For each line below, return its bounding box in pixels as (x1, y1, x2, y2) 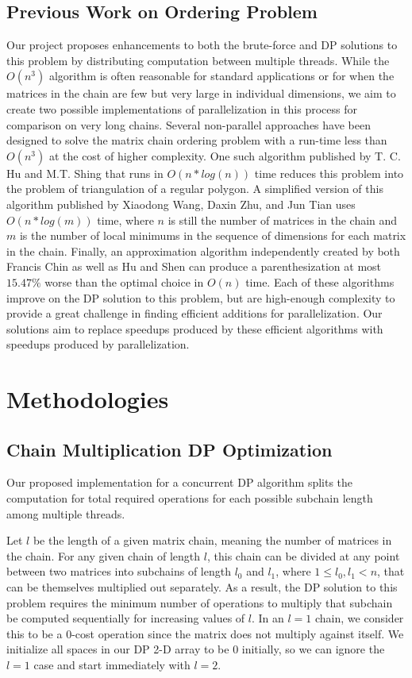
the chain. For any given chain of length (6, 547, 201, 564)
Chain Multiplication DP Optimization (6, 437, 333, 461)
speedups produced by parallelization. (6, 336, 190, 352)
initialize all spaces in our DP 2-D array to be (6, 641, 229, 657)
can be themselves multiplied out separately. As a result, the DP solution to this (6, 579, 398, 595)
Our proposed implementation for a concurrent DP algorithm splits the (6, 474, 353, 491)
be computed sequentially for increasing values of (6, 610, 245, 626)
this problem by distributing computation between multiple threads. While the (6, 52, 390, 68)
